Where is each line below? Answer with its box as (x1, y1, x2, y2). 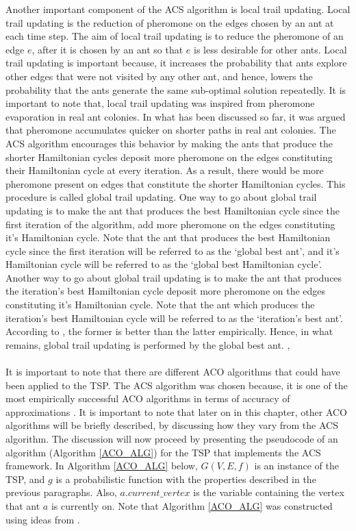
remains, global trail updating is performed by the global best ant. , (5, 337, 290, 351)
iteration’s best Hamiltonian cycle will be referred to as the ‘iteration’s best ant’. (5, 310, 343, 325)
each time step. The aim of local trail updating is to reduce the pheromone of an (5, 29, 344, 43)
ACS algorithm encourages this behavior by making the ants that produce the (5, 136, 333, 150)
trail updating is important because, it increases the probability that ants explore (5, 55, 347, 70)
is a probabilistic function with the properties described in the (55, 471, 316, 486)
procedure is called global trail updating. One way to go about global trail (5, 190, 317, 204)
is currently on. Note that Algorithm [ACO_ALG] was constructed (51, 498, 333, 513)
